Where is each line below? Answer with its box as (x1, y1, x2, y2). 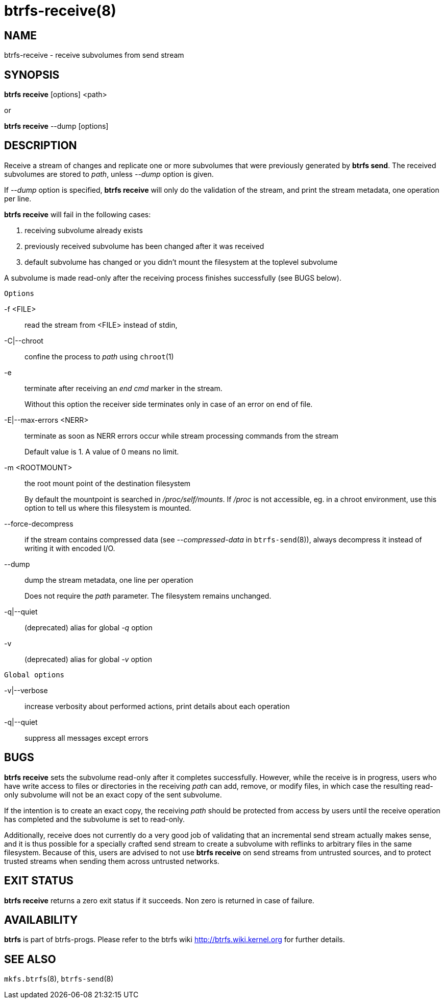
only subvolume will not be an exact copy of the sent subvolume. (4, 790, 222, 799)
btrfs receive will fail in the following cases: (4, 210, 151, 219)
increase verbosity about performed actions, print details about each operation (24, 701, 290, 711)
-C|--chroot (4, 336, 43, 345)
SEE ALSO (4, 952, 56, 966)
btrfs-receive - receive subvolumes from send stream (4, 51, 184, 60)
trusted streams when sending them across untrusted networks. (4, 856, 219, 865)
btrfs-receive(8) (4, 2, 116, 19)
